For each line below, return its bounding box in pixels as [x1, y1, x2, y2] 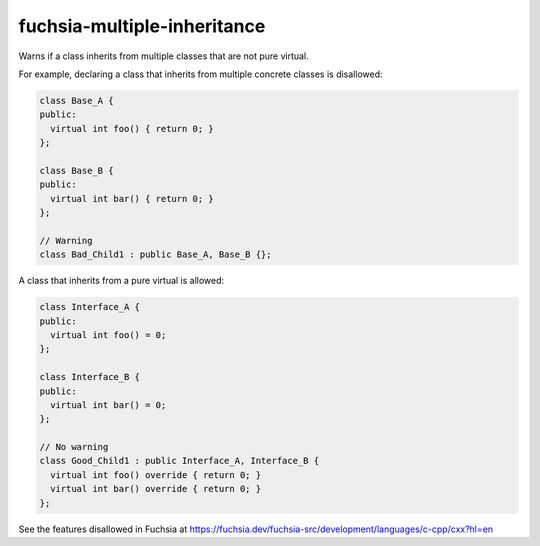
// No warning [39, 441, 109, 453]
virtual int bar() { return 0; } [50, 193, 214, 204]
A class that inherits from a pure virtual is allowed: [18, 275, 225, 287]
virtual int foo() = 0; [50, 329, 167, 340]
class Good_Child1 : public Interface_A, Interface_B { [39, 455, 320, 467]
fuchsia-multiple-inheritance [18, 15, 266, 37]
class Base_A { [39, 95, 114, 106]
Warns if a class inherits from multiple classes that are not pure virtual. [18, 50, 309, 62]
